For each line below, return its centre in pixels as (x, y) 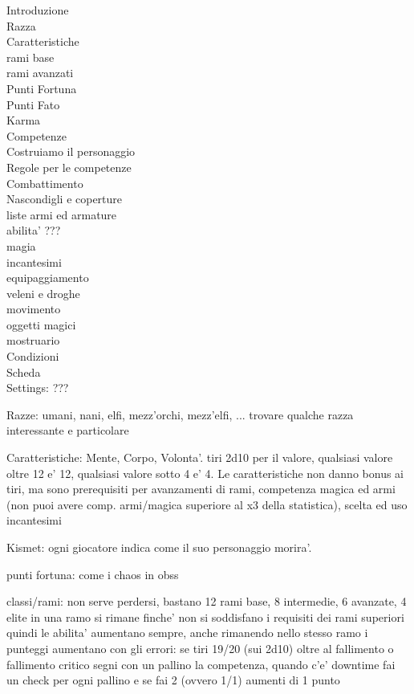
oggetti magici (41, 324)
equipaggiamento (48, 278)
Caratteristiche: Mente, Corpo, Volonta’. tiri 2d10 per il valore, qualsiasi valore (200, 457)
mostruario (33, 340)
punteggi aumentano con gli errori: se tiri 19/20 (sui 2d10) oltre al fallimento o (200, 648)
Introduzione (38, 10)
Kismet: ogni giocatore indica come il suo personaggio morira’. (159, 547)
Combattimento (45, 183)
